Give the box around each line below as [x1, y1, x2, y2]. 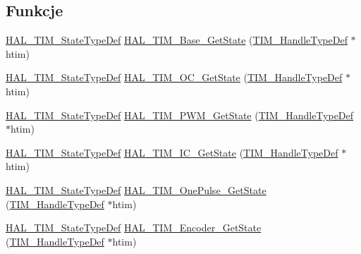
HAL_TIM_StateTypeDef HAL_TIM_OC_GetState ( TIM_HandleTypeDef [6, 70, 343, 85]
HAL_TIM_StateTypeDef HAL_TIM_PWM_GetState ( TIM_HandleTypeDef [6, 107, 354, 122]
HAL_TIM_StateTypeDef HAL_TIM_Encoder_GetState [6, 220, 262, 235]
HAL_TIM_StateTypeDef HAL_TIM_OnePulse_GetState [6, 182, 267, 197]
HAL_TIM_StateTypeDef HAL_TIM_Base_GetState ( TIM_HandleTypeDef [6, 32, 348, 47]
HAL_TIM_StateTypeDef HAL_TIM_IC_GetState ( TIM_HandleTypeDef [6, 145, 338, 159]
